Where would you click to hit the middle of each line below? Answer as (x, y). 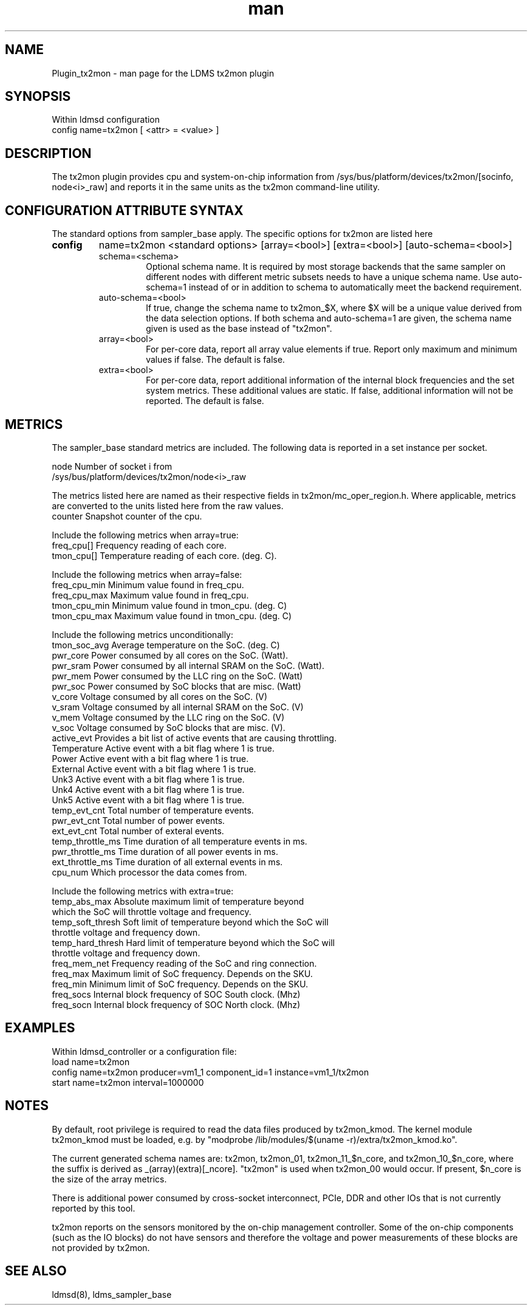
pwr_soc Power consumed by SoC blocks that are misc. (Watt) (176, 686)
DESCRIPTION (48, 153)
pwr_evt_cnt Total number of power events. (138, 820)
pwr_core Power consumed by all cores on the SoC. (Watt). (170, 655)
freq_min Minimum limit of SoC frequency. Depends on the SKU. (180, 984)
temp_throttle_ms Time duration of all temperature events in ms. (179, 841)
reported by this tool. (94, 1208)
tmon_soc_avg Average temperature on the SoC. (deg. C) (166, 645)
